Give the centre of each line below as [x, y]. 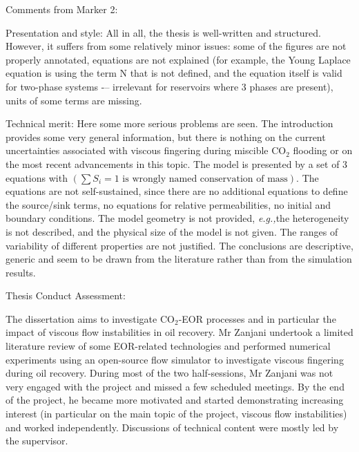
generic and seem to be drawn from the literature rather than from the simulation [179, 259]
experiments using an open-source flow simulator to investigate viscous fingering [175, 359]
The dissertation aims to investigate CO [90, 318]
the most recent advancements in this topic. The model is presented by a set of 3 [177, 163]
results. [21, 272]
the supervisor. [37, 441]
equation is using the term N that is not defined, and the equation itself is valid [174, 73]
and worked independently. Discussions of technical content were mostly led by [172, 427]
